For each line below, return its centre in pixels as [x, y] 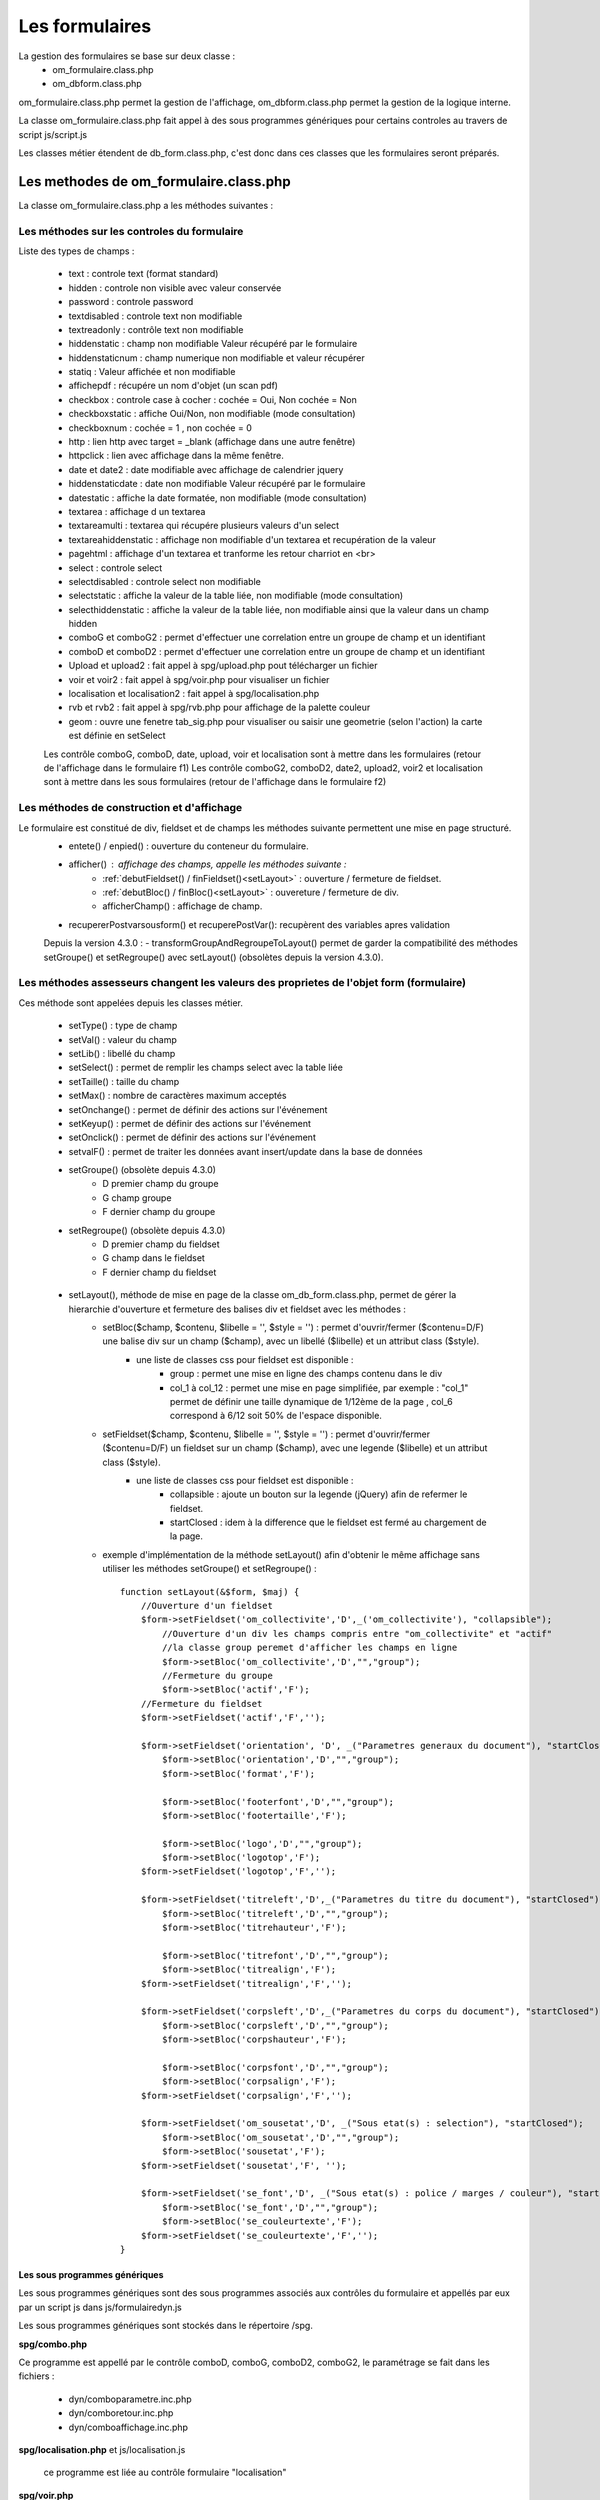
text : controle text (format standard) [143, 274]
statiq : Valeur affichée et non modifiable [152, 372]
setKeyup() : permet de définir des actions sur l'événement [190, 1123]
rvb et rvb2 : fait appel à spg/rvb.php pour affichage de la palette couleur [219, 707]
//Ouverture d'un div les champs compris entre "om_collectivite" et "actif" [357, 1633]
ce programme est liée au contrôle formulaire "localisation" [165, 2472]
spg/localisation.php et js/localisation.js [102, 2449]
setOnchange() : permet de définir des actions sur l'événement [198, 1109]
